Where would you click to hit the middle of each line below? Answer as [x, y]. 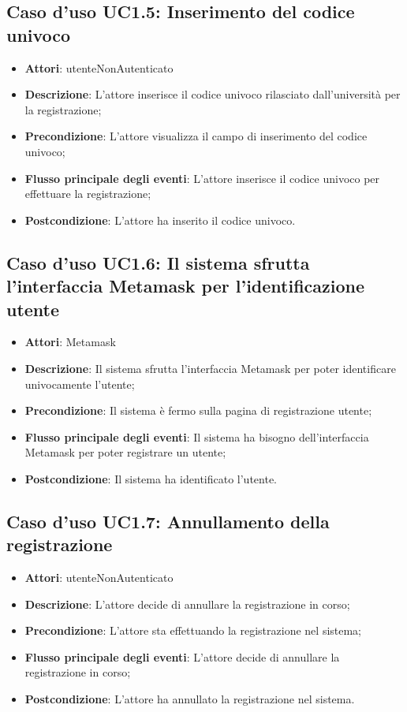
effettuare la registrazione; [88, 194]
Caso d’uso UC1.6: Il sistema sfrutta [158, 262]
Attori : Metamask [70, 342]
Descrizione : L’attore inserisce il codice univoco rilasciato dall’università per [213, 94]
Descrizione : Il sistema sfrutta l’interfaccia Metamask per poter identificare [210, 368]
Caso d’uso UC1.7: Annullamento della [168, 521]
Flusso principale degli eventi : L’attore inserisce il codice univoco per [202, 178]
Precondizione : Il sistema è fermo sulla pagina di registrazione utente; [198, 410]
